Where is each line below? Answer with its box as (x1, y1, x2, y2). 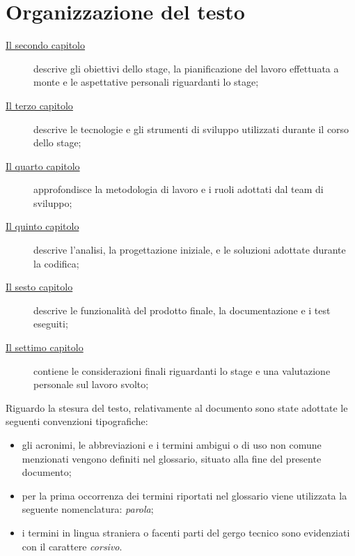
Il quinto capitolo (6, 219, 79, 233)
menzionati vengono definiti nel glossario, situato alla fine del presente (22, 451, 322, 465)
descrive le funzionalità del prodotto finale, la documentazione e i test (33, 302, 331, 317)
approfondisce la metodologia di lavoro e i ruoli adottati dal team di (33, 182, 324, 196)
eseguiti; (33, 316, 68, 331)
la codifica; (33, 256, 79, 270)
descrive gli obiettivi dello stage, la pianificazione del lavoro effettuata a (33, 61, 339, 75)
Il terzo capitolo (6, 98, 73, 112)
